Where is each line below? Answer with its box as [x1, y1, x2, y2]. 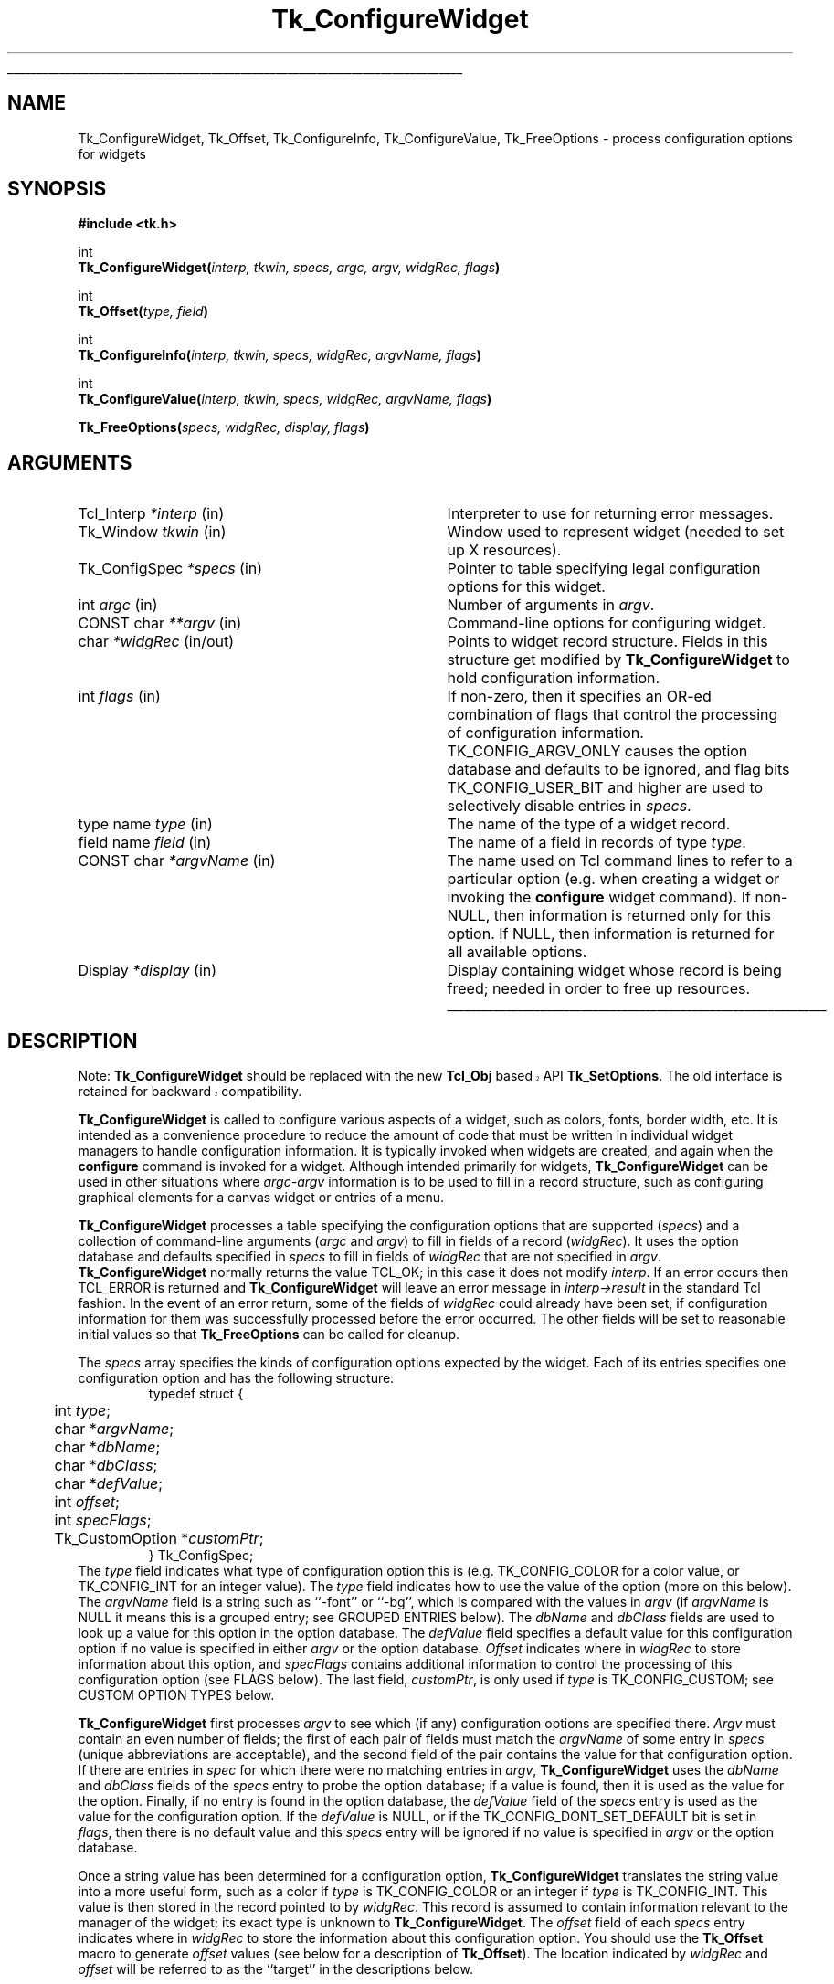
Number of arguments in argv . [447, 596, 655, 615]
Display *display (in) [78, 961, 217, 980]
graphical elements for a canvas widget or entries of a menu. [78, 1189, 444, 1206]
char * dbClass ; [54, 1456, 158, 1475]
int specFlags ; [54, 1511, 152, 1530]
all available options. [447, 943, 587, 962]
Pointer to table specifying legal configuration [447, 559, 761, 578]
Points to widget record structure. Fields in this [447, 632, 768, 651]
